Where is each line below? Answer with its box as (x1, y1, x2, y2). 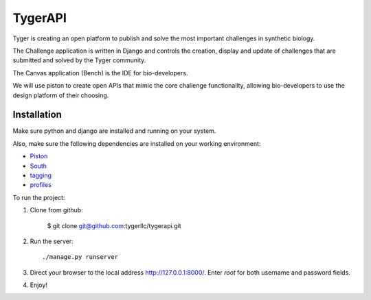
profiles (30, 181, 52, 189)
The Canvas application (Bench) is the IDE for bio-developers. (12, 68, 188, 77)
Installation (12, 109, 62, 121)
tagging (30, 171, 52, 179)
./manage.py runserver (42, 253, 119, 261)
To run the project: (12, 193, 65, 201)
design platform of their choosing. (12, 91, 109, 99)
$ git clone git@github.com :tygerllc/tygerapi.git (47, 221, 181, 229)
